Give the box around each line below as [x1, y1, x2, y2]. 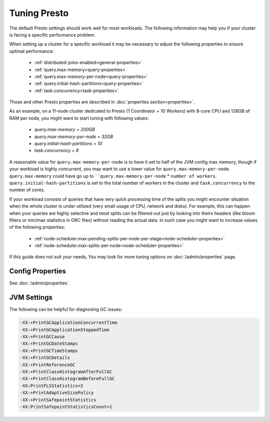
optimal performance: [9, 48, 54, 54]
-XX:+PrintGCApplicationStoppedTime [19, 327, 110, 332]
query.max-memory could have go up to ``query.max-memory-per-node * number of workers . [9, 173, 217, 179]
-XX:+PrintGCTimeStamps [19, 348, 78, 353]
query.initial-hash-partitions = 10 [34, 141, 102, 147]
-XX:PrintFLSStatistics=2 [19, 383, 83, 388]
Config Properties [9, 267, 66, 275]
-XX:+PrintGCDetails [19, 355, 70, 360]
